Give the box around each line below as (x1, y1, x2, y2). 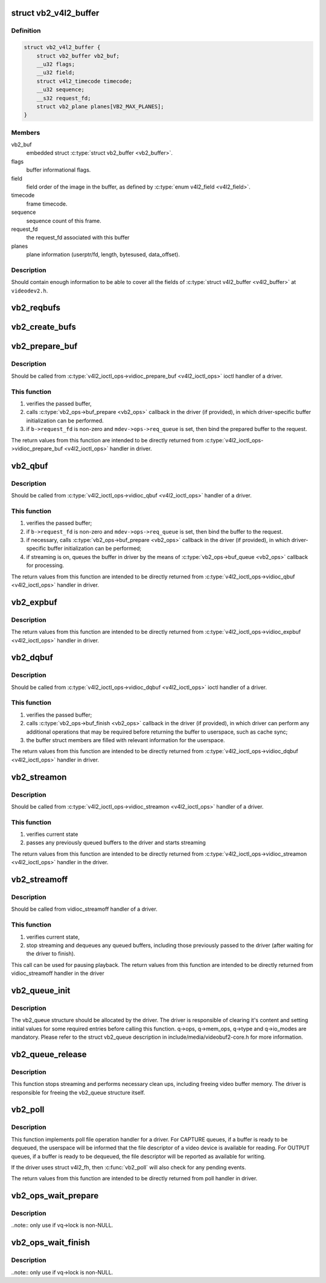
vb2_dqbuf (11, 653, 54, 663)
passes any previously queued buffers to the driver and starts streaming (26, 839, 206, 846)
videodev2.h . (11, 287, 48, 294)
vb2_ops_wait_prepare (11, 1191, 99, 1201)
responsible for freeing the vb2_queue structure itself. (11, 1088, 145, 1096)
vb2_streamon (11, 772, 67, 782)
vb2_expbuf (11, 597, 57, 607)
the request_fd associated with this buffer (26, 234, 130, 241)
